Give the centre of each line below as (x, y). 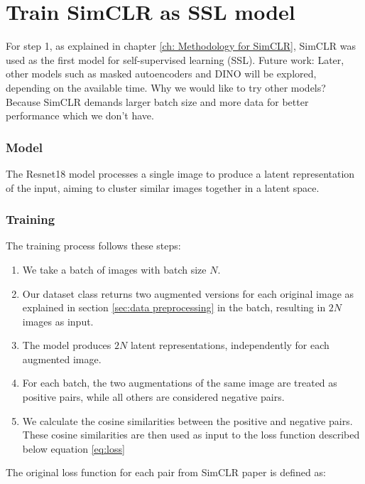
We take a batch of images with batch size (114, 269)
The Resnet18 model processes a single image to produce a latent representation (180, 173)
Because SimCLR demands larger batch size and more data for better (157, 101)
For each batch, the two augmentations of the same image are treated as (180, 383)
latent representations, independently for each (230, 345)
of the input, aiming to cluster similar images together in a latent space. (163, 187)
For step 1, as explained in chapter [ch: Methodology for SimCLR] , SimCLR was (181, 46)
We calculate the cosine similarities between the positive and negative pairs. (187, 420)
